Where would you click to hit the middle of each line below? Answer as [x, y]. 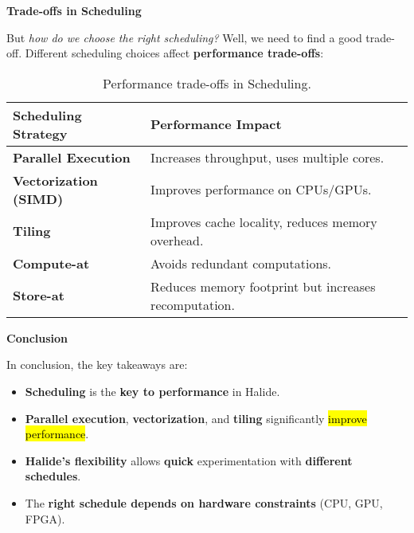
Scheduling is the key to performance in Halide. [152, 391]
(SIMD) [38, 198]
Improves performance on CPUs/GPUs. [261, 190]
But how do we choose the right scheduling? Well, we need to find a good [184, 37]
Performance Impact [216, 124]
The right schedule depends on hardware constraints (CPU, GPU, [204, 502]
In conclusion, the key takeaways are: [97, 364]
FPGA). [45, 518]
